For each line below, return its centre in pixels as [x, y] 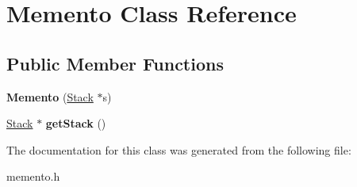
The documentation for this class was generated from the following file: [179, 149]
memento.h [33, 176]
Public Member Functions [115, 63]
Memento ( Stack [50, 96]
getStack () [76, 123]
